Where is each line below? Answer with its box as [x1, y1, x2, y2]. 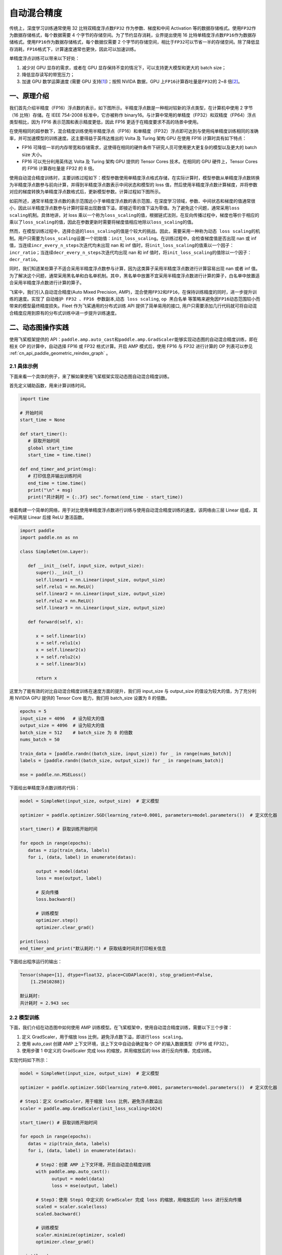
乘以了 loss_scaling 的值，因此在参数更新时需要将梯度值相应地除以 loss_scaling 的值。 [9, 219, 196, 225]
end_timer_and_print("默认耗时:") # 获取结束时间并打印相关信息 [20, 946, 167, 951]
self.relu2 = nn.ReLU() [36, 598, 94, 603]
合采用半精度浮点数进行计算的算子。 [9, 280, 84, 286]
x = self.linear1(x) [36, 633, 86, 639]
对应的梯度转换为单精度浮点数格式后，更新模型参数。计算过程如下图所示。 [9, 189, 163, 195]
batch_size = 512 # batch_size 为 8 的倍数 [20, 729, 133, 735]
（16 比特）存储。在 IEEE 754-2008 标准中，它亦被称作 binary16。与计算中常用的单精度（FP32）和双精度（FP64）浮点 [9, 112, 256, 118]
